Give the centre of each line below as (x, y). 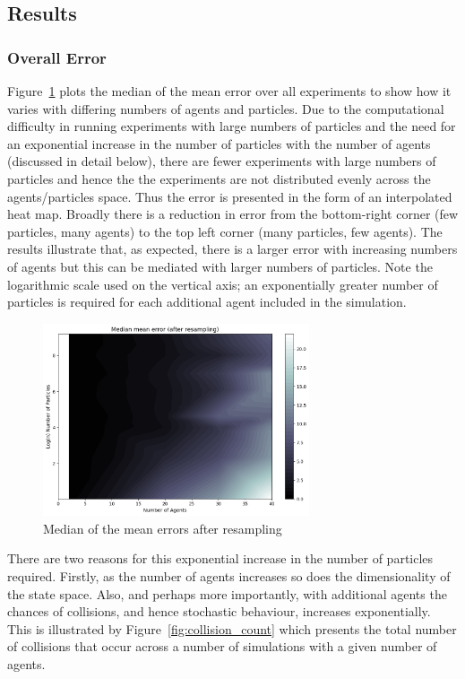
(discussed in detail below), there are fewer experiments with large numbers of (222, 161)
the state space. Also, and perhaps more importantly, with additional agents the (227, 593)
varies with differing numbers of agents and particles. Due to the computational (226, 108)
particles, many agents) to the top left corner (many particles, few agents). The (225, 231)
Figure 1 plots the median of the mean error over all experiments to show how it (229, 91)
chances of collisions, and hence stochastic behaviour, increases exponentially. (219, 611)
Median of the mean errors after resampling (163, 528)
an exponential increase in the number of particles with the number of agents (219, 143)
